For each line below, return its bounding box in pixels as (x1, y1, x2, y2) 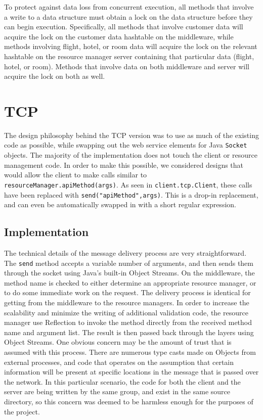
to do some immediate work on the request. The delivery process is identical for (4, 287, 251, 298)
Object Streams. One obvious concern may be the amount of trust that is (4, 337, 232, 347)
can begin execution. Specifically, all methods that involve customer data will (4, 21, 243, 32)
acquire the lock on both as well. (4, 71, 105, 81)
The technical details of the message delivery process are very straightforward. (4, 248, 247, 258)
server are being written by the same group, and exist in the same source (4, 386, 231, 397)
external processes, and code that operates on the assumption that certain (4, 356, 234, 367)
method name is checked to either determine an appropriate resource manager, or (4, 277, 256, 288)
